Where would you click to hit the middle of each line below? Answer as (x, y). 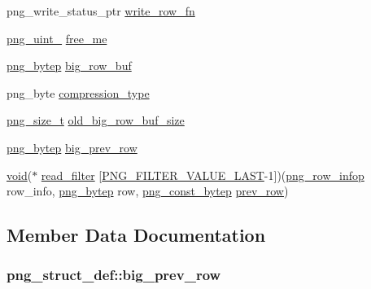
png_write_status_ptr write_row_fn (101, 11)
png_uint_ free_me (57, 38)
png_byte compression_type (78, 92)
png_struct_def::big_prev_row (114, 275)
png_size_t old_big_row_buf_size (96, 120)
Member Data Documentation (136, 235)
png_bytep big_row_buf (69, 66)
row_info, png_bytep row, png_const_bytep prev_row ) (148, 191)
